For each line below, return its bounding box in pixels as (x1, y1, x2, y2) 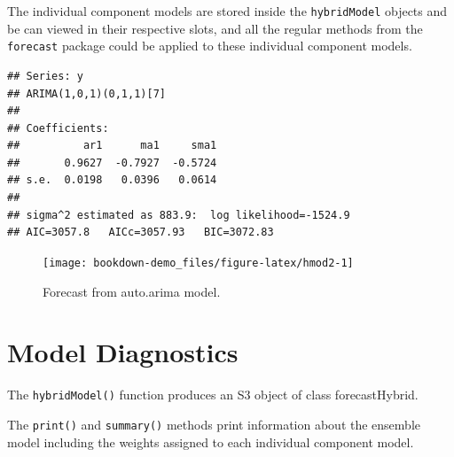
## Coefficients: (7, 121, 109, 135)
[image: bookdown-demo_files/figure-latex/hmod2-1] (43, 256, 354, 269)
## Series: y (7, 69, 83, 82)
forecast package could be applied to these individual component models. (7, 36, 412, 55)
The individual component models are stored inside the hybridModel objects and (7, 2, 448, 19)
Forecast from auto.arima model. (43, 282, 221, 300)
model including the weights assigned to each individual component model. (7, 432, 414, 451)
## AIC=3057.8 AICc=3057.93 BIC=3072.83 (7, 226, 274, 239)
